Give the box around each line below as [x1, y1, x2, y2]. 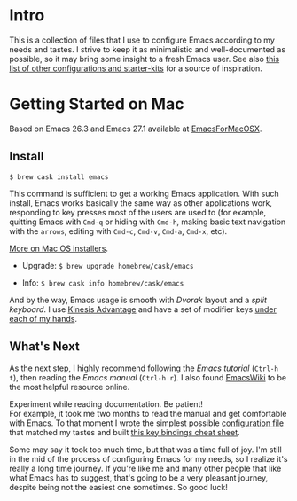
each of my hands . [9, 313, 78, 324]
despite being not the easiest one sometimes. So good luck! [9, 481, 229, 492]
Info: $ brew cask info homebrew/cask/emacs [21, 277, 184, 288]
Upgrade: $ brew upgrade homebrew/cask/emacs [21, 260, 194, 270]
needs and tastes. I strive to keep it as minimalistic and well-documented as [9, 43, 286, 54]
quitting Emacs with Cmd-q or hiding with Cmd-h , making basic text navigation [9, 216, 286, 227]
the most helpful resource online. [9, 381, 130, 392]
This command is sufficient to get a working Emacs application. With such [9, 188, 279, 199]
